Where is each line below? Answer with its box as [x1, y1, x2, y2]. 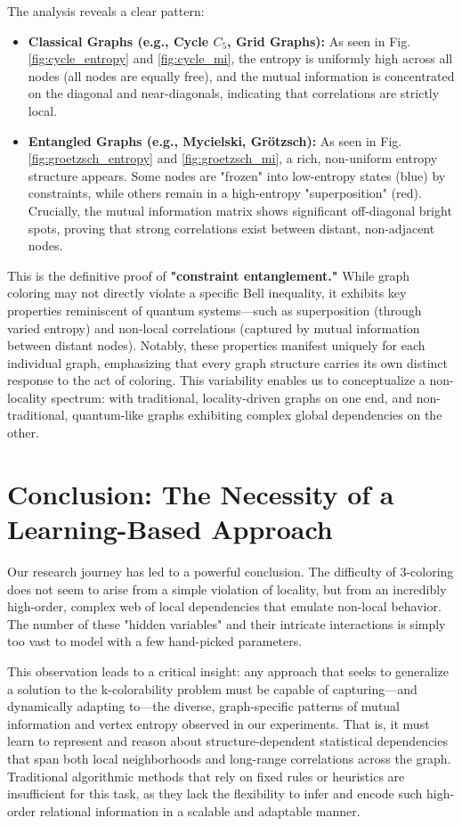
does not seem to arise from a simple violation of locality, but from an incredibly [7, 579, 447, 598]
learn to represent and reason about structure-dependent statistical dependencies [7, 732, 448, 750]
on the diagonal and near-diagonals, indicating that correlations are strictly [28, 84, 440, 102]
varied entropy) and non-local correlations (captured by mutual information [7, 318, 420, 337]
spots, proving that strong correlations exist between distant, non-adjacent [28, 218, 435, 237]
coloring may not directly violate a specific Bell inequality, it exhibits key [7, 283, 407, 302]
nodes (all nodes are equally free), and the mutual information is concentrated [28, 66, 455, 85]
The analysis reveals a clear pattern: [7, 2, 205, 20]
